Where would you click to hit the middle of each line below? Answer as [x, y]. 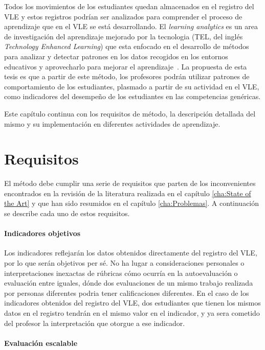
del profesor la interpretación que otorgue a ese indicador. [95, 323]
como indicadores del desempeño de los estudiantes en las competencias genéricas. [132, 96]
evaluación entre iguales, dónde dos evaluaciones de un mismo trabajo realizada [129, 283]
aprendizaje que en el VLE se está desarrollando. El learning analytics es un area [131, 26]
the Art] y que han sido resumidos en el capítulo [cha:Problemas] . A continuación [132, 203]
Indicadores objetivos [42, 233]
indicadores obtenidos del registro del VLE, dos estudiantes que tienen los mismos [132, 303]
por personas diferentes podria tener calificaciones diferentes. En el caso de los [127, 293]
